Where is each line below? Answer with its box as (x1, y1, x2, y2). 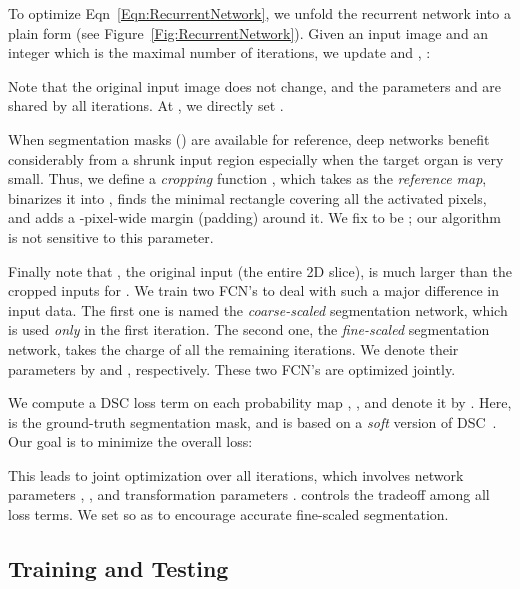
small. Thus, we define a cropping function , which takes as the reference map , (8, 168, 487, 189)
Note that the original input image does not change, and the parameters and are (8, 75, 502, 96)
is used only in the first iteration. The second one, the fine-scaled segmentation (8, 319, 490, 340)
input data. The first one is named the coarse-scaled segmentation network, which (8, 299, 508, 320)
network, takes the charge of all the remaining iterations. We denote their (8, 338, 459, 359)
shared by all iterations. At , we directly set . (8, 95, 284, 116)
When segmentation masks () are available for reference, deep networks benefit (8, 128, 490, 149)
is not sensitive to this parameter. (8, 226, 214, 247)
